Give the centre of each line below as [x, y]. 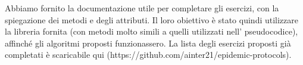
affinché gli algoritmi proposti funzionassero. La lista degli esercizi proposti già [148, 43]
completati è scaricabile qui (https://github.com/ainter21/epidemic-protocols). [148, 55]
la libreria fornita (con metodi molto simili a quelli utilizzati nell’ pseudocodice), [151, 31]
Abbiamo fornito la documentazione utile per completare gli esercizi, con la [142, 8]
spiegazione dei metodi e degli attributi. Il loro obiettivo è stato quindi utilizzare [152, 19]
